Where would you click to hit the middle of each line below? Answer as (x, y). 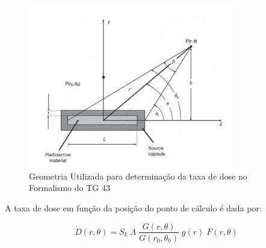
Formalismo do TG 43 (70, 188)
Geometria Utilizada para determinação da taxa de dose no (138, 176)
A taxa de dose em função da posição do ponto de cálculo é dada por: (133, 207)
